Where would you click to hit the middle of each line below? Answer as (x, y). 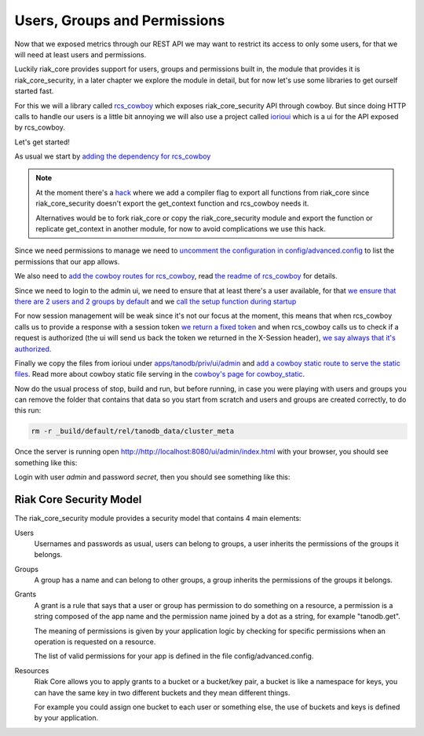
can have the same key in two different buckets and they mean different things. (162, 692)
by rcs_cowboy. (40, 128)
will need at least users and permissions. (80, 54)
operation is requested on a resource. (95, 642)
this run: (28, 410)
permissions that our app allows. (67, 261)
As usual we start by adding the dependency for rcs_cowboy (113, 156)
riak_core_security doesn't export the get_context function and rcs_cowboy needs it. (172, 203)
